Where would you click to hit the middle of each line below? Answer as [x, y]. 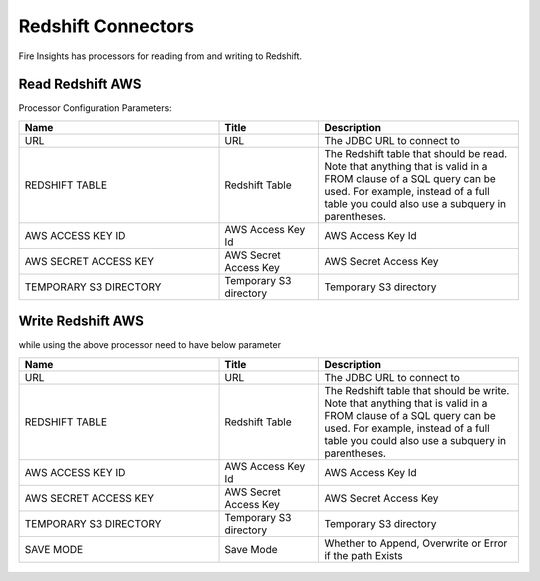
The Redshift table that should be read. [416, 153]
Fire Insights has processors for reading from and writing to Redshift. [160, 56]
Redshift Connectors [106, 26]
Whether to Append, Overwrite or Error [416, 543]
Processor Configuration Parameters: [95, 108]
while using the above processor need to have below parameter [150, 345]
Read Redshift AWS [80, 84]
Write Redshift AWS [81, 321]
